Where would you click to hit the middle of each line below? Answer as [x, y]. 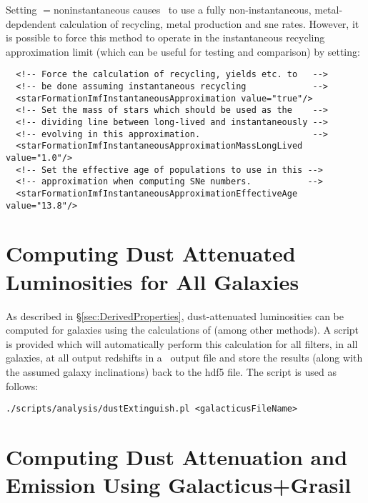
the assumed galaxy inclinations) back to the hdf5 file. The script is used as [171, 371]
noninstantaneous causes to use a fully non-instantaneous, [182, 9]
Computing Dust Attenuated [151, 253]
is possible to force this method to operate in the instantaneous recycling [165, 38]
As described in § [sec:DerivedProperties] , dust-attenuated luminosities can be [175, 315]
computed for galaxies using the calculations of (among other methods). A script [183, 330]
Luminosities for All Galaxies [153, 281]
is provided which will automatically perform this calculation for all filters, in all [182, 343]
